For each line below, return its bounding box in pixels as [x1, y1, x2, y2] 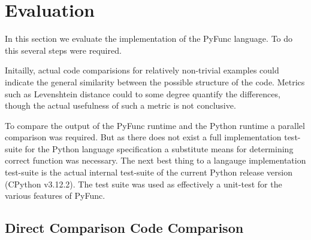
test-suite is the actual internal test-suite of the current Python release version [5, 166, 293, 179]
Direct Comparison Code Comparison [5, 219, 244, 237]
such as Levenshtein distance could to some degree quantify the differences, [5, 87, 280, 100]
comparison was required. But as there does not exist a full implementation [5, 131, 282, 143]
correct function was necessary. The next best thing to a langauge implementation [5, 154, 306, 167]
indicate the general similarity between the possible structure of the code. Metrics [5, 75, 305, 88]
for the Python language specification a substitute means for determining [25, 142, 294, 155]
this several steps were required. [5, 44, 122, 56]
